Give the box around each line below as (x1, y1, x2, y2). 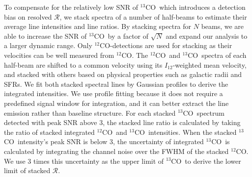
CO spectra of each (188, 50, 247, 60)
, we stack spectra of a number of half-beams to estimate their (59, 11, 247, 22)
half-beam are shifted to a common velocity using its (4, 59, 163, 70)
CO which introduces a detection (145, 2, 246, 12)
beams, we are (201, 21, 244, 31)
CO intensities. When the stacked (134, 126, 237, 137)
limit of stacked (4, 165, 51, 176)
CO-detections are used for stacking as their (100, 40, 232, 51)
